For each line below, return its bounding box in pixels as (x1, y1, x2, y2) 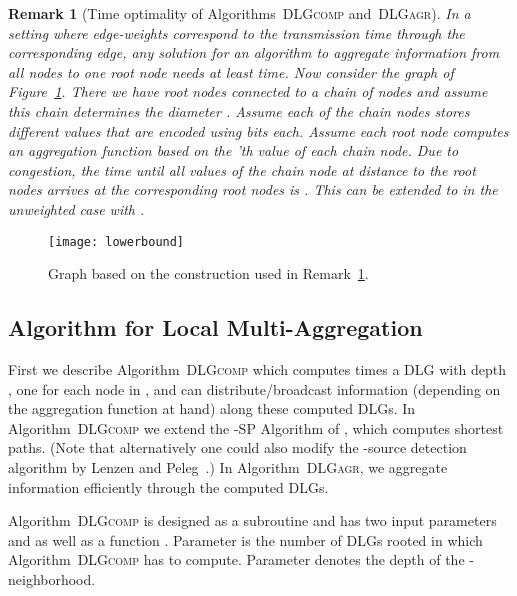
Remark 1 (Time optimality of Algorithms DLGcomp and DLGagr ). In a (8, 3, 471, 23)
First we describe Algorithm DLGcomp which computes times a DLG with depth (8, 358, 507, 379)
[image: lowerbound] (48, 234, 185, 249)
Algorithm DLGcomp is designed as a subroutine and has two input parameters (8, 510, 497, 531)
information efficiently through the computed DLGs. (8, 476, 329, 497)
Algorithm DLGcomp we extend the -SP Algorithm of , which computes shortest (8, 417, 504, 438)
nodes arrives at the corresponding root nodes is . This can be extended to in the (8, 179, 498, 200)
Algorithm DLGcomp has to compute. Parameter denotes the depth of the (8, 549, 465, 570)
